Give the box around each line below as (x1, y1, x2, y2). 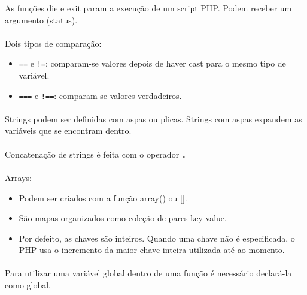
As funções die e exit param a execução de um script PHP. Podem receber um (5, 2, 292, 14)
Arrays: (5, 171, 32, 183)
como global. (5, 279, 51, 291)
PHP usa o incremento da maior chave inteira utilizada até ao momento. (19, 243, 285, 256)
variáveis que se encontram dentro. (5, 124, 132, 137)
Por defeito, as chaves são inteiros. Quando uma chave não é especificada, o (19, 231, 295, 244)
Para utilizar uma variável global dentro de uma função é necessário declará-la (5, 267, 292, 279)
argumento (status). (5, 13, 78, 26)
